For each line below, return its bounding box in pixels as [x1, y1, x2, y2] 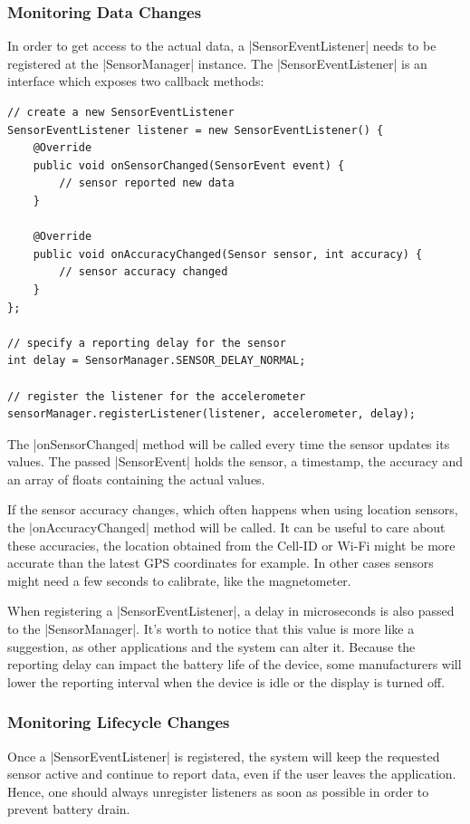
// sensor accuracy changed [59, 265, 228, 279]
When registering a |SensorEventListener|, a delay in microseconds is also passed [7, 601, 455, 620]
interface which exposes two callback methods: [7, 72, 264, 91]
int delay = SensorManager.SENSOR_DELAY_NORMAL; [7, 354, 306, 368]
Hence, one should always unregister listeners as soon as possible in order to [7, 781, 429, 800]
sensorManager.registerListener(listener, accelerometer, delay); [7, 407, 417, 421]
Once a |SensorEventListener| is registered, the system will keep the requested [7, 746, 440, 765]
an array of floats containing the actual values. [7, 469, 265, 488]
